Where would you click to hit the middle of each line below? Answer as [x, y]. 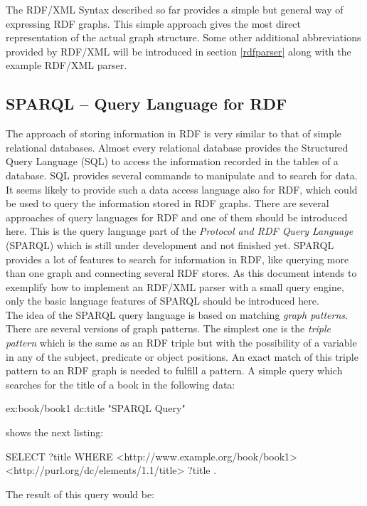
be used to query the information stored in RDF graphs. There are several [167, 203]
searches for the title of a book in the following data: [121, 384]
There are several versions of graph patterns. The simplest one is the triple [169, 328]
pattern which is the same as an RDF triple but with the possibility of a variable [181, 343]
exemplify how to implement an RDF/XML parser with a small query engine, [175, 286]
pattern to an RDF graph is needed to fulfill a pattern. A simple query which [174, 370]
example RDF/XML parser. [67, 65]
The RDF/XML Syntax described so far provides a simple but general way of [175, 9]
